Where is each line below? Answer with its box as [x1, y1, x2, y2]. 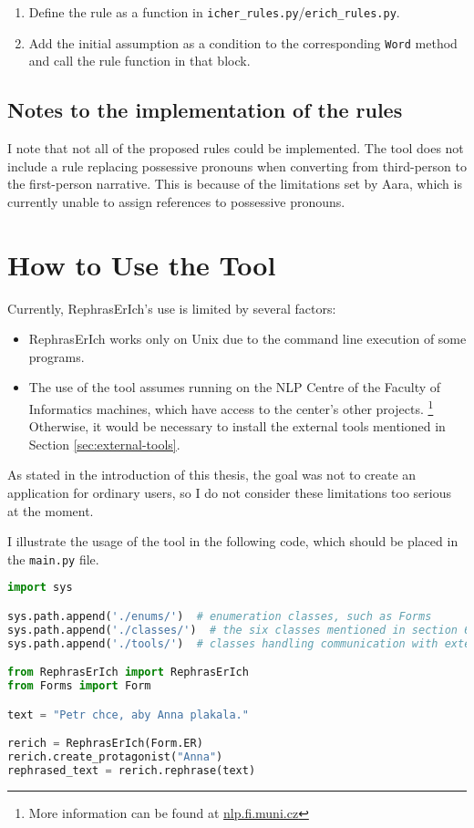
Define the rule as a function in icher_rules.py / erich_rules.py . [28, 3, 400, 21]
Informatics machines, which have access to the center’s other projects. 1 [28, 396, 434, 418]
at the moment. [7, 501, 94, 520]
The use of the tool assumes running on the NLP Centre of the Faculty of [28, 378, 441, 397]
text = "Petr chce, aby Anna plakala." [7, 708, 249, 721]
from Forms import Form [7, 679, 151, 693]
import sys [7, 581, 73, 595]
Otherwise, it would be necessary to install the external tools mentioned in [28, 417, 446, 436]
